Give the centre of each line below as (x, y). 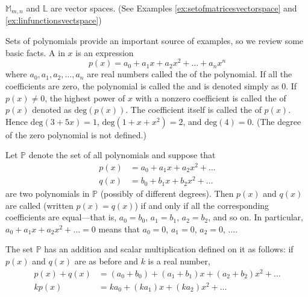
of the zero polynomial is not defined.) (76, 134)
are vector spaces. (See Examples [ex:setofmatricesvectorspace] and (174, 8)
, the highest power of (85, 97)
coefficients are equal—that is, (61, 217)
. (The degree (276, 121)
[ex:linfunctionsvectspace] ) (54, 20)
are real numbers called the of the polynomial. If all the (190, 74)
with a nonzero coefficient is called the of (211, 97)
